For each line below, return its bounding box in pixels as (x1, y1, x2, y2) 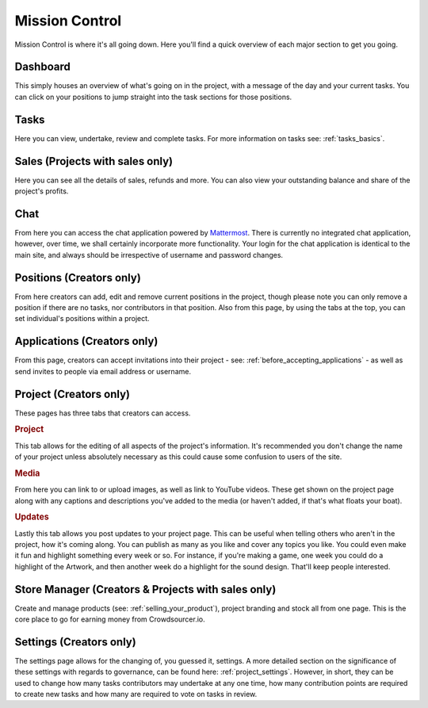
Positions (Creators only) (14, 270, 142, 285)
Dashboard (14, 60, 71, 74)
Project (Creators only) (14, 387, 131, 400)
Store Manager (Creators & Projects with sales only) (14, 583, 277, 596)
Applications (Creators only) (14, 335, 159, 348)
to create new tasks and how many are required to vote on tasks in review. (14, 690, 258, 699)
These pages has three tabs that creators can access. (14, 408, 191, 418)
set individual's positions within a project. (14, 314, 150, 323)
